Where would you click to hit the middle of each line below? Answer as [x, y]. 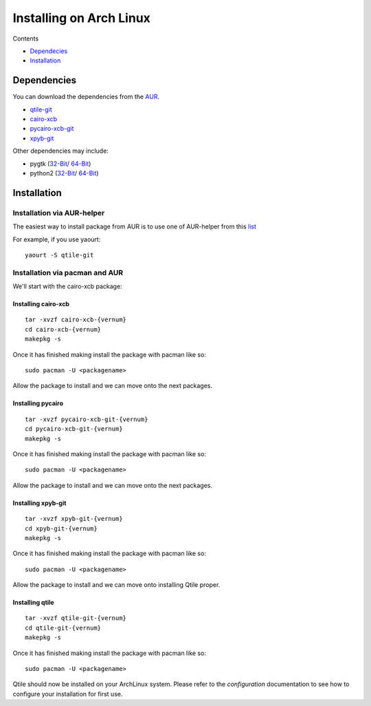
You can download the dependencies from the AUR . [86, 97]
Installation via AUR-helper [59, 213]
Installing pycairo [38, 403]
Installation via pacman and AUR [68, 272]
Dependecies [49, 51]
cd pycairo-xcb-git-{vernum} [74, 429]
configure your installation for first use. [68, 694]
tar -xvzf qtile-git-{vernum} [76, 618]
